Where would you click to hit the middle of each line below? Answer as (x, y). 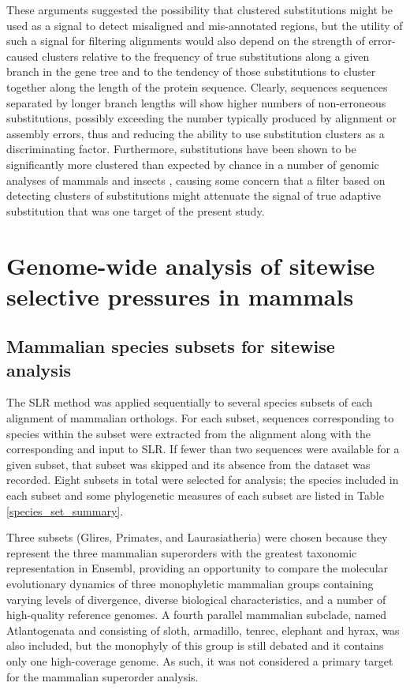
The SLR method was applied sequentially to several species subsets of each (190, 402)
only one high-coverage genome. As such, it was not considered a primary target (200, 660)
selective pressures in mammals (180, 296)
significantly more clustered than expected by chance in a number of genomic (193, 164)
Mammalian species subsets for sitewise (171, 346)
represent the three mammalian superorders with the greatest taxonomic (182, 552)
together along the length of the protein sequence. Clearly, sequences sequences (197, 86)
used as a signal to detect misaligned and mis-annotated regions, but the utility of (205, 25)
